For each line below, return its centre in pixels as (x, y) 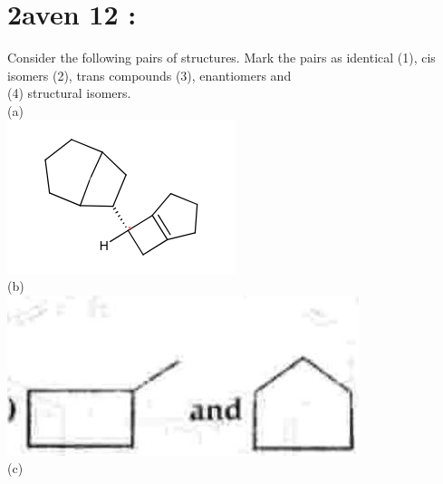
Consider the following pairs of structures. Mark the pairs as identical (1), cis (221, 58)
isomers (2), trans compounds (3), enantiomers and (149, 75)
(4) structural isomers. (69, 93)
